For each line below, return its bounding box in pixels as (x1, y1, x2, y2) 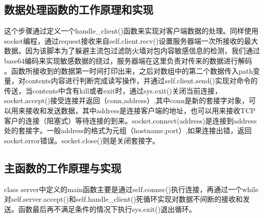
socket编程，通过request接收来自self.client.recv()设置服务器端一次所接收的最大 (4, 35, 258, 46)
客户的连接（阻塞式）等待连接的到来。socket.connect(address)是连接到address (4, 115, 257, 126)
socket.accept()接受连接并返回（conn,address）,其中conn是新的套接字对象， (4, 95, 249, 106)
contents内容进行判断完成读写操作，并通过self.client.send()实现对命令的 (25, 75, 258, 86)
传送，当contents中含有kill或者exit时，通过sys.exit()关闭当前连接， (4, 85, 222, 96)
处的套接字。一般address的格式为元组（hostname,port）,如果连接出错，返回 (4, 125, 252, 136)
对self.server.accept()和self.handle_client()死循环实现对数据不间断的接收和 (4, 194, 243, 204)
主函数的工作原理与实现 (4, 160, 121, 175)
